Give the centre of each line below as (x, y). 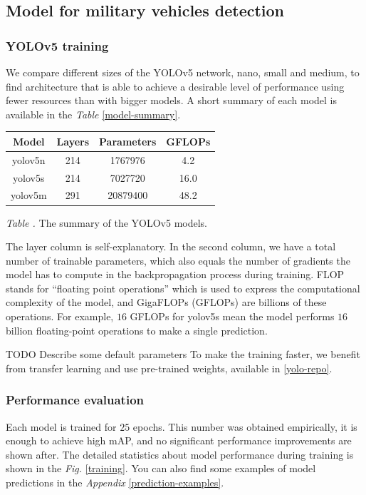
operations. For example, (60, 316)
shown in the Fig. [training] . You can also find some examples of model (161, 468)
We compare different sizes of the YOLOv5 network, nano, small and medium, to (183, 72)
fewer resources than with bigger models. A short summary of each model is (171, 100)
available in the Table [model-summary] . (93, 114)
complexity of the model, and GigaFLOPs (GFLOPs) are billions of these (166, 302)
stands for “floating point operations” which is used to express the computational (183, 288)
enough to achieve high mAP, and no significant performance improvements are (179, 440)
